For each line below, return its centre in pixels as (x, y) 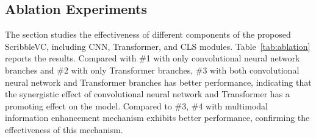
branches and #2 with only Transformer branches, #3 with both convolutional (152, 70)
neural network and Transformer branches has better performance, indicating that (158, 82)
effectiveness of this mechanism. (64, 129)
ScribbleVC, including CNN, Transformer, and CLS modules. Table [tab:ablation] (158, 46)
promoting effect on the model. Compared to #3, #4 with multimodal (136, 105)
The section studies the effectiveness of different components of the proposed (148, 34)
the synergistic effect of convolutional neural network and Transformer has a (147, 94)
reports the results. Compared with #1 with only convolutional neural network (153, 58)
